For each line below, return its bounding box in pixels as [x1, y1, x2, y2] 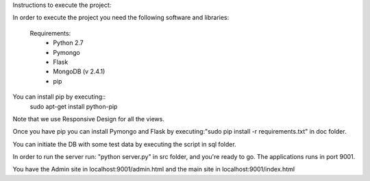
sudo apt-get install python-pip [29, 102, 118, 110]
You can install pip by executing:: [12, 93, 106, 101]
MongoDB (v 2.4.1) [53, 67, 106, 75]
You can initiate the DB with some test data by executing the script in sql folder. [12, 140, 236, 148]
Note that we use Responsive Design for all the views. [12, 114, 164, 123]
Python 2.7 [53, 38, 84, 47]
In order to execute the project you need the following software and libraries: [12, 14, 230, 22]
